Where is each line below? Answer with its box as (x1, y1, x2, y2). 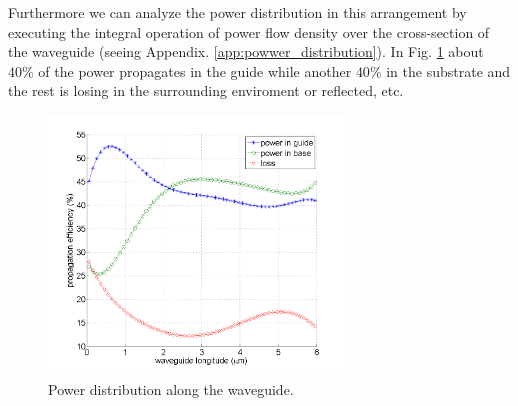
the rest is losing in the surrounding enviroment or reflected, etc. (8, 80, 404, 101)
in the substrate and (386, 60, 511, 81)
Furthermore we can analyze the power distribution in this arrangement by (8, 2, 467, 22)
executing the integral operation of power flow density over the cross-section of (8, 21, 490, 42)
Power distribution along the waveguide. (48, 378, 294, 399)
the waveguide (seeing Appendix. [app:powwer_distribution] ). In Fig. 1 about (8, 41, 484, 62)
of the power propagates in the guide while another (38, 60, 352, 81)
